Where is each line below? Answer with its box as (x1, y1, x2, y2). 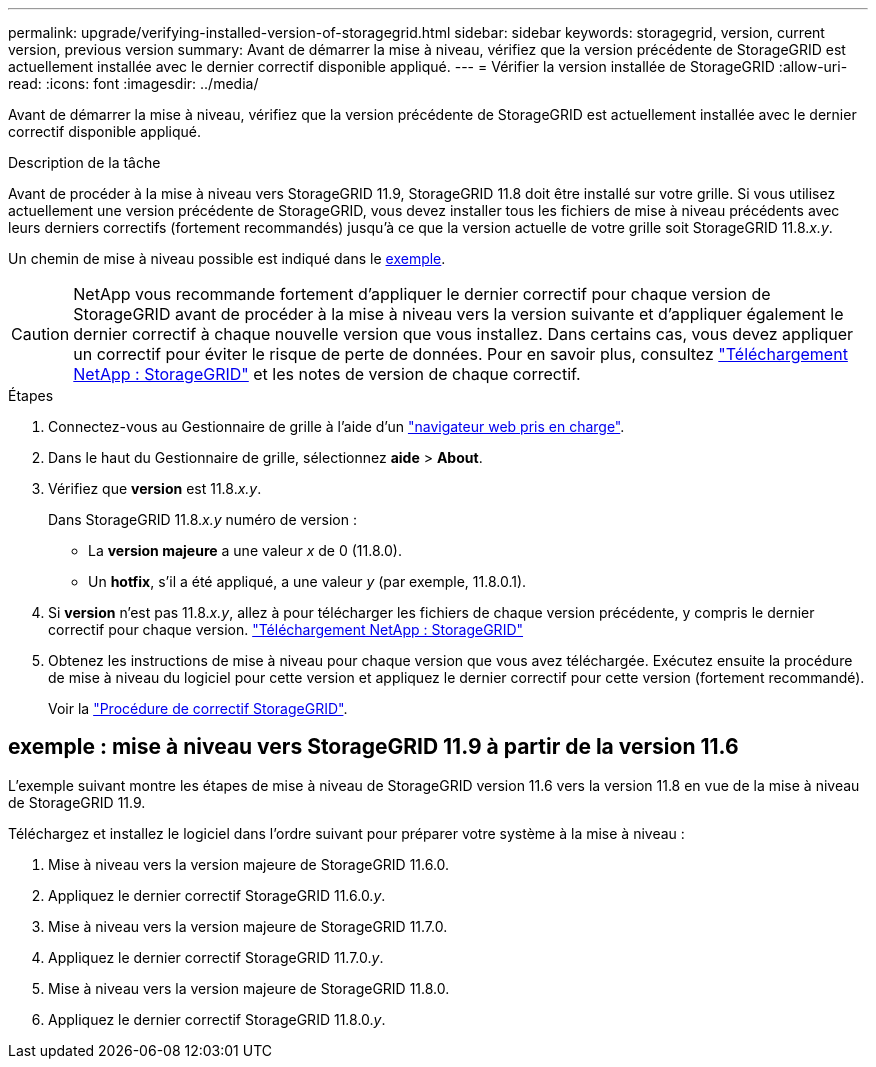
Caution (11, 324, 70, 344)
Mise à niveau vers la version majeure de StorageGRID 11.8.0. (48, 979, 450, 997)
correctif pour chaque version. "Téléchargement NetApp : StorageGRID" (48, 621, 524, 638)
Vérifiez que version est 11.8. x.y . (48, 480, 262, 497)
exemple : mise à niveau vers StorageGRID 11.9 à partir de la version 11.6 (8, 734, 739, 760)
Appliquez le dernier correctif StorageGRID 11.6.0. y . (48, 886, 386, 904)
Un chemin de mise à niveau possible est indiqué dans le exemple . (8, 250, 446, 267)
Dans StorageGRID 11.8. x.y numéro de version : (48, 511, 357, 528)
